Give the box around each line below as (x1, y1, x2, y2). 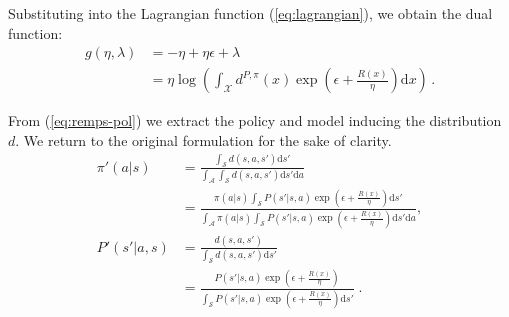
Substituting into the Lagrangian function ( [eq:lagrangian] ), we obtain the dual (8, 3, 493, 23)
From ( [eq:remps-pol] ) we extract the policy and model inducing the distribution (8, 110, 502, 131)
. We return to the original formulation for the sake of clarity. (15, 129, 392, 150)
